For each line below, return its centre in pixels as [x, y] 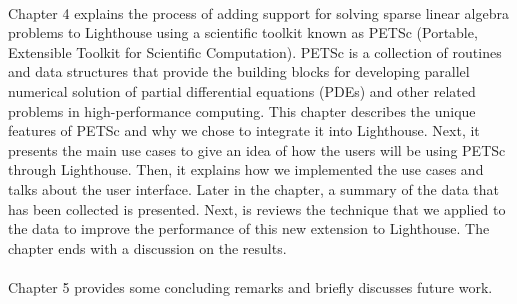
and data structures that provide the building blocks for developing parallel [239, 71]
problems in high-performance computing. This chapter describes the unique [242, 110]
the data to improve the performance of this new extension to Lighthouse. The [249, 228]
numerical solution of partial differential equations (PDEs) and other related [242, 90]
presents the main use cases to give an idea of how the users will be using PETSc [257, 149]
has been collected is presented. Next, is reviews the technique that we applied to [257, 208]
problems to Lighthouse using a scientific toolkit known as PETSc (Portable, [243, 32]
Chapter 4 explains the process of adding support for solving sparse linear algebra [258, 12]
